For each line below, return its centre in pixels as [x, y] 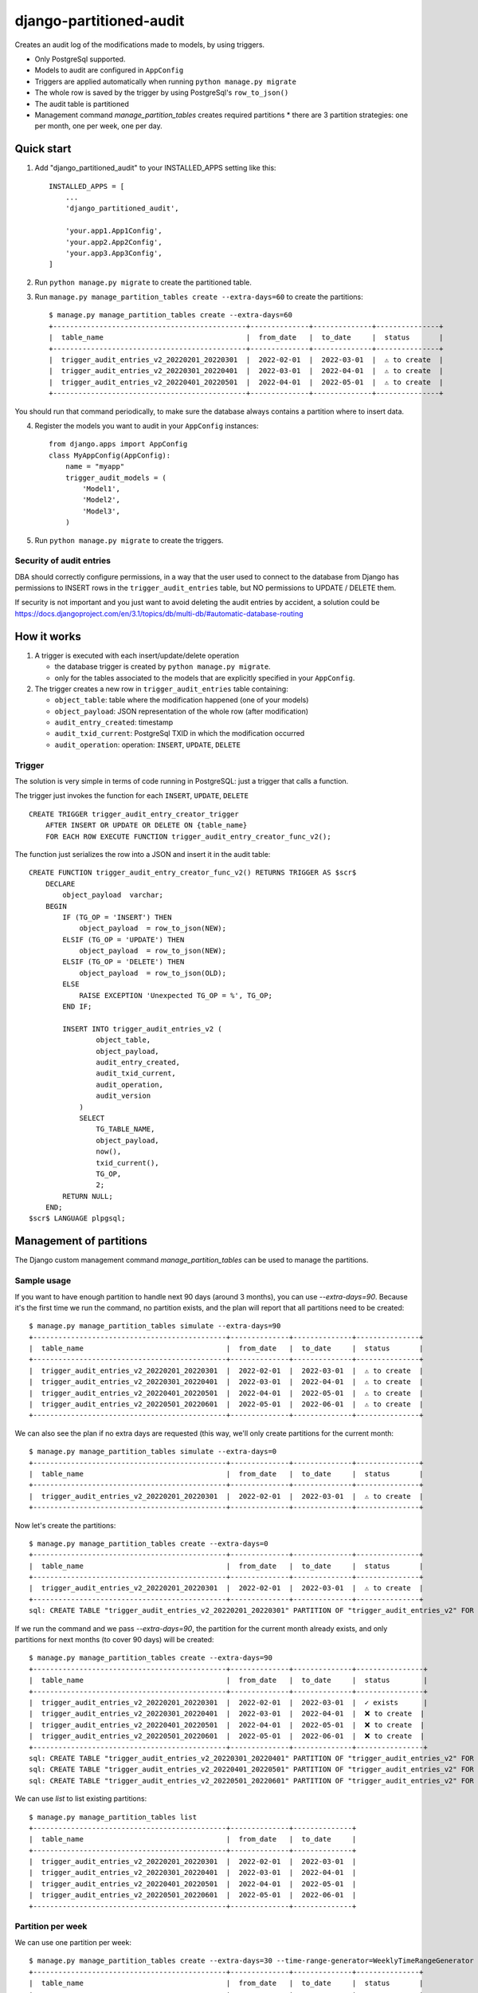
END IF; [77, 1007]
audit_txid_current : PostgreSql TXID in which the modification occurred [180, 733]
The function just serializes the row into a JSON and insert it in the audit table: [143, 854]
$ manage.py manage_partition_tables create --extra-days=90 [151, 1658]
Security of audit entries [63, 560]
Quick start [43, 149]
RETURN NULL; [88, 1196]
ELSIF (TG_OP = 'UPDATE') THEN [123, 940]
